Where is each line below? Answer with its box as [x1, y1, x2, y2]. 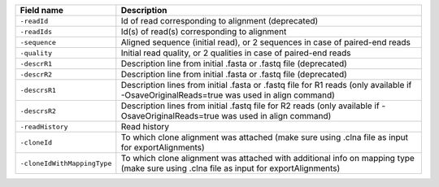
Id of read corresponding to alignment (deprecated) [120, 15, 319, 26]
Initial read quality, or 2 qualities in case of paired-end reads [120, 47, 351, 59]
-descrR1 [20, 59, 53, 68]
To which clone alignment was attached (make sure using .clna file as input [120, 132, 409, 142]
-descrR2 [20, 70, 53, 79]
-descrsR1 [20, 85, 57, 94]
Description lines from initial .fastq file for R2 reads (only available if [120, 100, 380, 111]
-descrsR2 [20, 107, 57, 115]
